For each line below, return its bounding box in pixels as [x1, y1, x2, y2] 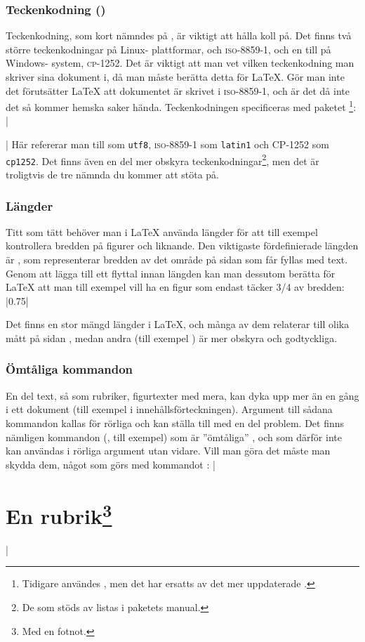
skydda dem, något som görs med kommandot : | [6, 457, 215, 471]
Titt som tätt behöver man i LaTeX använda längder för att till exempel [6, 224, 318, 239]
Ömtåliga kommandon [6, 360, 133, 378]
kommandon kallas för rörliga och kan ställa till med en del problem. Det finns [6, 415, 345, 430]
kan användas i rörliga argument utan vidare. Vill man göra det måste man [6, 443, 331, 458]
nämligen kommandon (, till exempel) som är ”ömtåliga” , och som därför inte [6, 429, 342, 444]
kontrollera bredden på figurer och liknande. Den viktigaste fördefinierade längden [6, 238, 359, 253]
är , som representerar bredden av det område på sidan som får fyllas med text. [6, 252, 348, 266]
